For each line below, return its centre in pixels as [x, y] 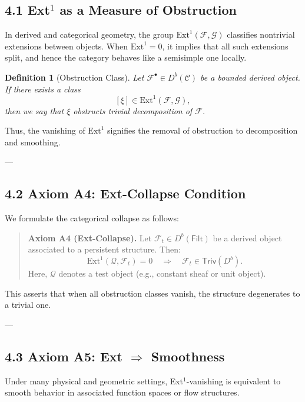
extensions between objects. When [67, 46]
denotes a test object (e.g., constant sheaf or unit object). [162, 273]
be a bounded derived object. [250, 77]
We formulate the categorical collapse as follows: [92, 218]
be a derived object [247, 237]
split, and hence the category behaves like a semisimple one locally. [126, 57]
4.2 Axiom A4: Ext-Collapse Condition [125, 193]
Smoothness [188, 356]
